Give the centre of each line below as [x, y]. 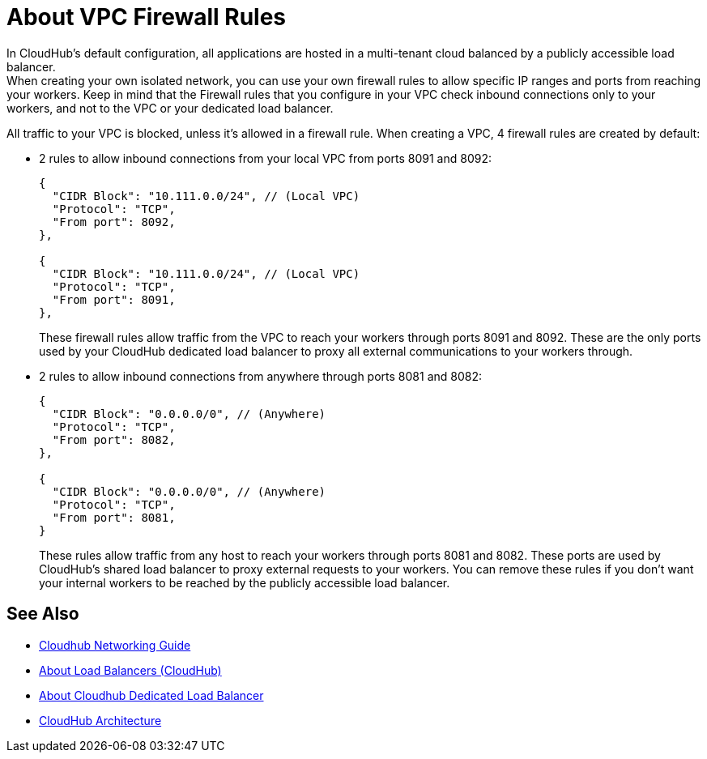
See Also [43, 614]
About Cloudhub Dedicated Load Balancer [151, 695]
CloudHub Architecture [100, 720]
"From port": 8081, [114, 517]
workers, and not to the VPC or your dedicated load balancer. [170, 108]
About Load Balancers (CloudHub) [130, 670]
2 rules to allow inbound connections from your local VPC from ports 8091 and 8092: [266, 158]
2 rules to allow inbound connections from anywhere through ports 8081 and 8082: [261, 376]
